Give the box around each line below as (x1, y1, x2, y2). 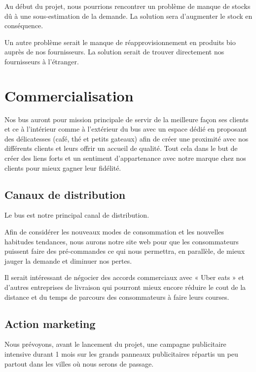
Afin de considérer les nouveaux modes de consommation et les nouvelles (4, 227, 224, 237)
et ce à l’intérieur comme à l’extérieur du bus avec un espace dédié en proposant (4, 124, 247, 134)
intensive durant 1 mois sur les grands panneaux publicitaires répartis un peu (4, 349, 238, 359)
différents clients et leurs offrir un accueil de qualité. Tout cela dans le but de (4, 143, 238, 153)
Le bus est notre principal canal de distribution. (4, 210, 149, 220)
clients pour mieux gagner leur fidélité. (4, 162, 121, 173)
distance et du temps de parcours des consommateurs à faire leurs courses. (4, 291, 229, 302)
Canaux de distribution (4, 186, 126, 202)
